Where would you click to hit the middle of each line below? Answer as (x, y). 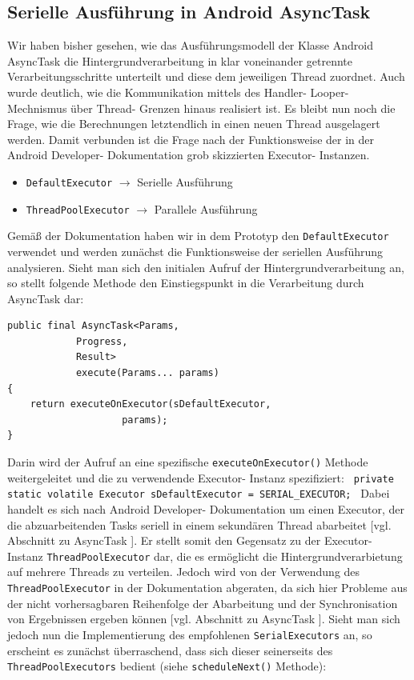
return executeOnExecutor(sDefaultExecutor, (151, 404)
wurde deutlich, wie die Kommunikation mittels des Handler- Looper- (178, 92)
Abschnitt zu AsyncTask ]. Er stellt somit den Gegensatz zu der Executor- (190, 540)
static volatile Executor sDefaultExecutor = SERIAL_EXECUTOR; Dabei (199, 493)
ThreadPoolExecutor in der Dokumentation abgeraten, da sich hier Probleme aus (207, 588)
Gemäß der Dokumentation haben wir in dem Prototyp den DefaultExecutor (198, 236)
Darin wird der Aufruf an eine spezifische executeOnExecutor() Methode (188, 462)
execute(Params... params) (147, 373)
